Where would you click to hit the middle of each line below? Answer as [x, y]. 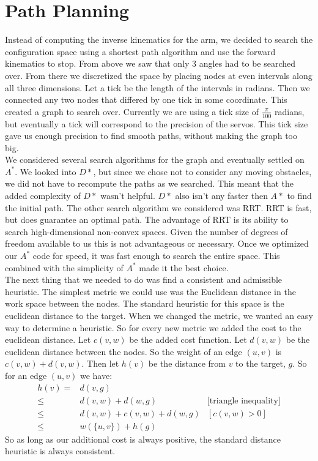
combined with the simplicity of [64, 267]
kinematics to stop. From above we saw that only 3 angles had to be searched [150, 63]
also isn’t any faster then [221, 196]
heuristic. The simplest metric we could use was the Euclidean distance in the [150, 291]
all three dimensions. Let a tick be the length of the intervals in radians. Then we [157, 87]
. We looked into [46, 171]
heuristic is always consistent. [60, 451]
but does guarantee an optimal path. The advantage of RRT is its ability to [147, 219]
